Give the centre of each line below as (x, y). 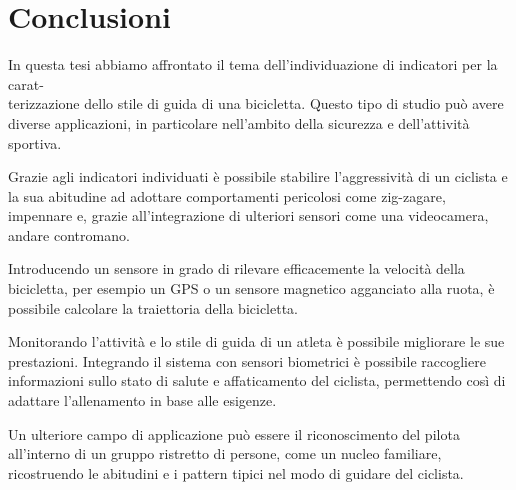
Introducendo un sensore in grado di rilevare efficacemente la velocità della (236, 268)
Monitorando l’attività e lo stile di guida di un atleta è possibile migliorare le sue (256, 341)
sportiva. (35, 142)
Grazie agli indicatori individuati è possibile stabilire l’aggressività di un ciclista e (258, 176)
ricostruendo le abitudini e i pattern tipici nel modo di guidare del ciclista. (236, 472)
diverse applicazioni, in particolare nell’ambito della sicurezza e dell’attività (239, 122)
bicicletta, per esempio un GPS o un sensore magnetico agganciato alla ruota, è (251, 288)
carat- (26, 83)
